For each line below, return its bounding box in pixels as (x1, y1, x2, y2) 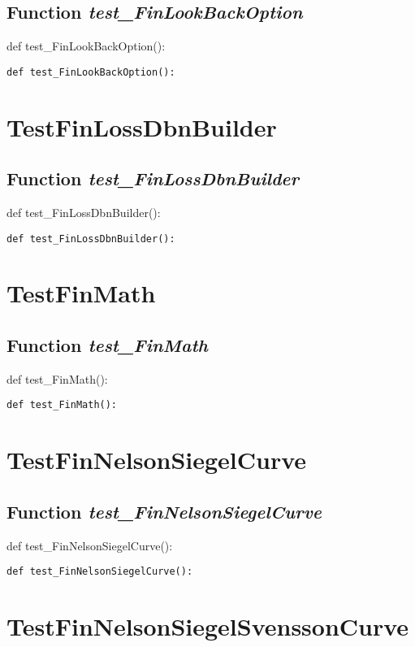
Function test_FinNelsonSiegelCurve (6, 498, 322, 523)
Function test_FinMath (6, 332, 208, 358)
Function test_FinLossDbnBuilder (6, 166, 300, 191)
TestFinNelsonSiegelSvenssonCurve (6, 610, 409, 643)
